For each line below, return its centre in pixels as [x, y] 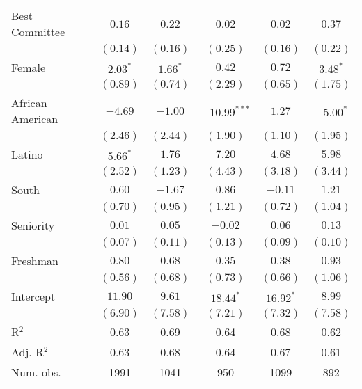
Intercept [33, 296]
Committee [38, 32]
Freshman [35, 261]
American [35, 119]
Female [29, 67]
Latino [27, 154]
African [29, 103]
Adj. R [27, 352]
